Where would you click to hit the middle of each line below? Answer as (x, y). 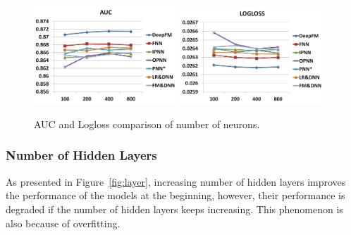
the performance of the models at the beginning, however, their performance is (175, 195)
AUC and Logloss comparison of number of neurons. (147, 123)
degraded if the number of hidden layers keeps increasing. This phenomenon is (174, 209)
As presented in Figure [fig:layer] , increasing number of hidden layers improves (176, 181)
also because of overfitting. (63, 223)
